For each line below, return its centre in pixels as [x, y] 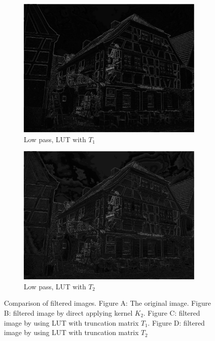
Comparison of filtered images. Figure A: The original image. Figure [107, 303]
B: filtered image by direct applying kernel [68, 312]
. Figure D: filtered [176, 322]
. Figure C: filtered [172, 312]
